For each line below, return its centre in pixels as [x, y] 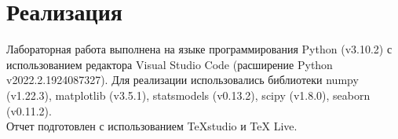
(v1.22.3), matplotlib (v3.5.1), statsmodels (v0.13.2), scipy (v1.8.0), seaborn [188, 95]
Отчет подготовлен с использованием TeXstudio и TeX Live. [152, 126]
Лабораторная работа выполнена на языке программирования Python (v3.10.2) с [199, 49]
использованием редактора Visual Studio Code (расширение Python [170, 64]
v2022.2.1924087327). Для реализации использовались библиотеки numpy [183, 80]
